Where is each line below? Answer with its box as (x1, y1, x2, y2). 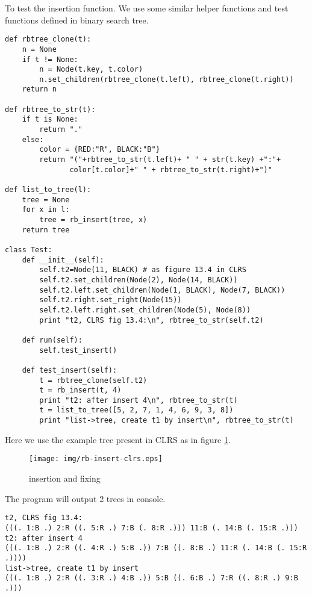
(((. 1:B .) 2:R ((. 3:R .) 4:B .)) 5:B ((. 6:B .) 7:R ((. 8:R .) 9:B (5, 574, 298, 583)
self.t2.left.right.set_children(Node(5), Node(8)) (39, 305, 251, 314)
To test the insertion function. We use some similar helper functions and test (5, 2, 289, 14)
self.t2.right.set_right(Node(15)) (39, 296, 182, 305)
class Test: (5, 245, 52, 254)
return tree (22, 225, 70, 234)
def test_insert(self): (22, 365, 117, 374)
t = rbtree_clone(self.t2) (39, 376, 148, 385)
